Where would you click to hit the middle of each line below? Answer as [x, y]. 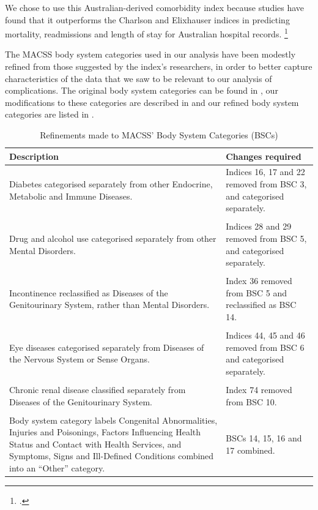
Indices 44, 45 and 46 [265, 335]
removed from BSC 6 [265, 347]
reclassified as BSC [261, 305]
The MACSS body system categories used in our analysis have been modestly [150, 54]
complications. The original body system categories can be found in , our [142, 90]
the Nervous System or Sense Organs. [79, 359]
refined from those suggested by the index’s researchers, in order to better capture [159, 66]
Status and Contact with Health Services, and [95, 444]
